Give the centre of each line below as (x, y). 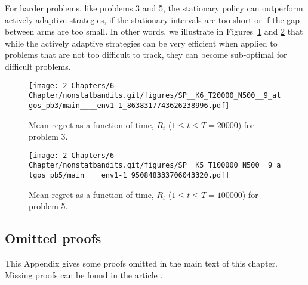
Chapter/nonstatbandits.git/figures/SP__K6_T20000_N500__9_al (155, 96)
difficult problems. (38, 66)
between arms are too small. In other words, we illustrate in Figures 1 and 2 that (154, 31)
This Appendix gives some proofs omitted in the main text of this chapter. (141, 263)
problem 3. (48, 136)
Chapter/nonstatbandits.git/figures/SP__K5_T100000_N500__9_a (155, 165)
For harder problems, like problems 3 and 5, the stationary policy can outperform (154, 8)
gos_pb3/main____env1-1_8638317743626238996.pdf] (129, 105)
